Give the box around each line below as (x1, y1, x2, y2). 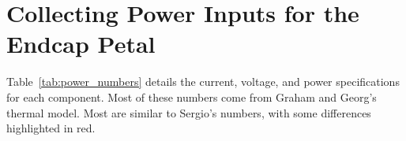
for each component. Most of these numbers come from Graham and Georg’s (6, 88, 377, 105)
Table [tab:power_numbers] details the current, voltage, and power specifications (6, 73, 400, 90)
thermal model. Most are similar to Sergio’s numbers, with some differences (6, 104, 371, 121)
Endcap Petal (6, 28, 156, 60)
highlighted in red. (6, 120, 96, 136)
